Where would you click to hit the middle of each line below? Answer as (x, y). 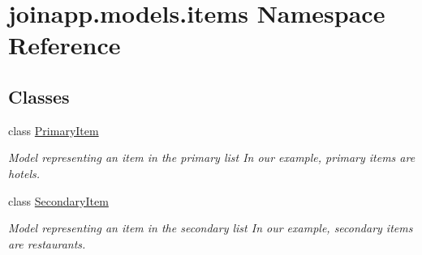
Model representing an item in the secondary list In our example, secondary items (211, 228)
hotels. (24, 173)
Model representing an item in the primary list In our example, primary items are (212, 157)
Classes (39, 96)
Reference (65, 45)
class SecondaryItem (58, 200)
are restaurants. (47, 243)
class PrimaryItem (54, 130)
